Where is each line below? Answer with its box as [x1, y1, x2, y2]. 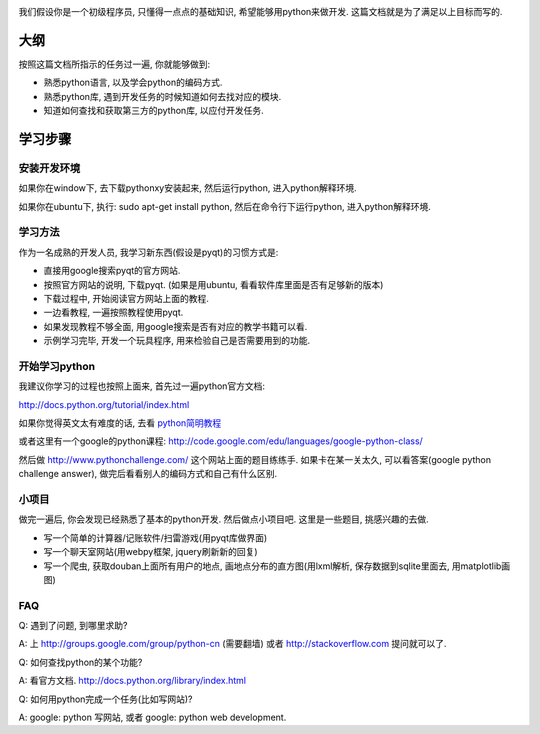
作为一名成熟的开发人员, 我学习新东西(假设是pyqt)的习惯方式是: [18, 246, 279, 258]
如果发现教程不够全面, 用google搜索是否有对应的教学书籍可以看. [43, 320, 308, 332]
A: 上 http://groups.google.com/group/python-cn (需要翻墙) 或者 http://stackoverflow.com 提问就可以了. [18, 638, 447, 650]
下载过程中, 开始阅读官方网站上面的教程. [43, 292, 210, 304]
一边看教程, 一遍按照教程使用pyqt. [43, 306, 184, 319]
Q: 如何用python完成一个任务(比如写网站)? [18, 693, 193, 705]
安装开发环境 [18, 161, 81, 175]
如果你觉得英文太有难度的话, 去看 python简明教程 [18, 417, 222, 429]
